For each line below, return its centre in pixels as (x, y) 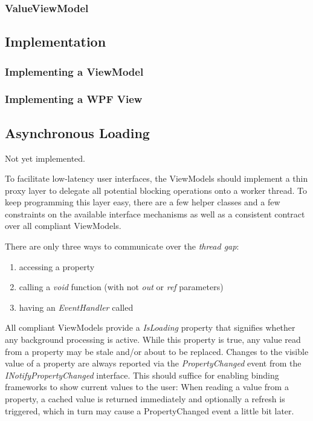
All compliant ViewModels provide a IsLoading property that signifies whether (150, 327)
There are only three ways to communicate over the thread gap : (122, 246)
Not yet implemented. (45, 158)
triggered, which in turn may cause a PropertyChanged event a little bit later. (150, 410)
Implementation (56, 41)
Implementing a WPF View (74, 99)
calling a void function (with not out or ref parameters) (121, 287)
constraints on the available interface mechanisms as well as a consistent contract (155, 214)
